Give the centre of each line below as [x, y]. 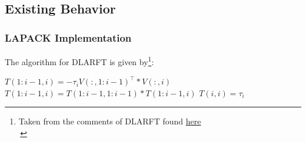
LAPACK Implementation [68, 37]
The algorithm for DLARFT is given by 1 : [79, 61]
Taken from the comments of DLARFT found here [110, 121]
